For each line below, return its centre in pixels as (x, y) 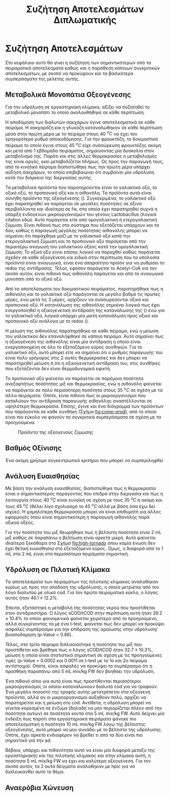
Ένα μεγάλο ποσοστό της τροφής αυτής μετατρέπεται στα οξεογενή (78, 692)
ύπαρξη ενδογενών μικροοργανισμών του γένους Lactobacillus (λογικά (81, 214)
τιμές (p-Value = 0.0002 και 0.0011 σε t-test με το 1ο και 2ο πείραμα (76, 661)
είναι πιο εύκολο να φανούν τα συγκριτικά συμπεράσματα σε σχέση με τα (83, 417)
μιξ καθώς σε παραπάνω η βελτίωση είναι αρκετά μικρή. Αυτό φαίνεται (80, 538)
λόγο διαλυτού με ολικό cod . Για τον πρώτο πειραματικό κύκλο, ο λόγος (82, 593)
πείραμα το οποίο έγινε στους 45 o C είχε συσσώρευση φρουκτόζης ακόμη (83, 145)
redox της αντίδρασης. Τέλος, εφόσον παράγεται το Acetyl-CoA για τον (81, 268)
